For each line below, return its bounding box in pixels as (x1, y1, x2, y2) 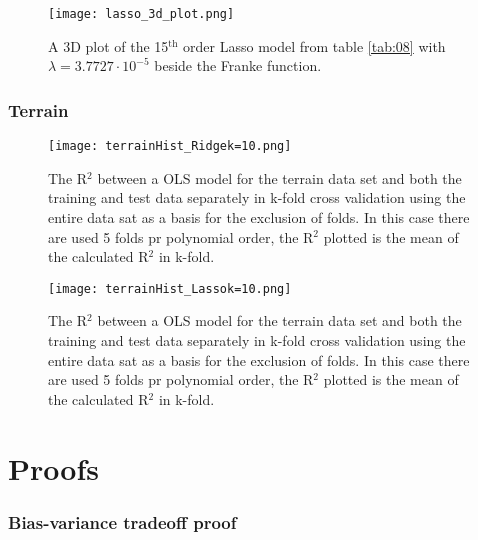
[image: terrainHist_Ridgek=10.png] (48, 139, 292, 154)
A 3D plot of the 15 (48, 35, 169, 56)
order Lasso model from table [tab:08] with (183, 35, 446, 56)
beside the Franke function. (154, 55, 322, 76)
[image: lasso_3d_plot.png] (48, 7, 235, 21)
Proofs (8, 447, 99, 488)
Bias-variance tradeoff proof (8, 509, 237, 534)
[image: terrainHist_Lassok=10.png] (48, 281, 292, 296)
